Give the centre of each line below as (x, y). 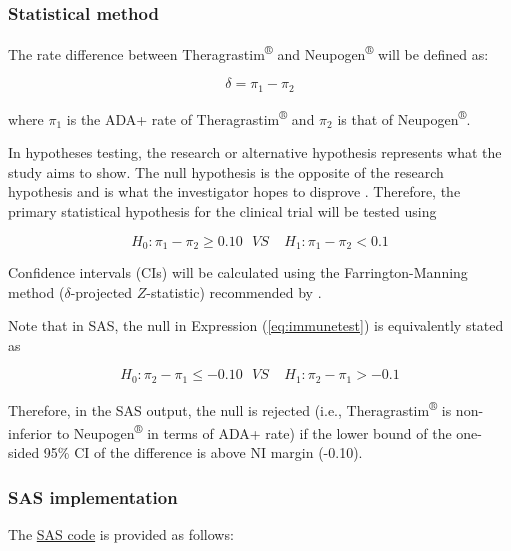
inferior (30, 432)
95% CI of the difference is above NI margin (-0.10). (203, 452)
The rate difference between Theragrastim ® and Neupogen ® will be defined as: (248, 52)
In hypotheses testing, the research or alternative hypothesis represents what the (255, 152)
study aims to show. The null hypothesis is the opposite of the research (226, 171)
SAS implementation (93, 496)
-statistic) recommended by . (234, 291)
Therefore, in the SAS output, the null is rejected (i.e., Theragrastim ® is (230, 408)
